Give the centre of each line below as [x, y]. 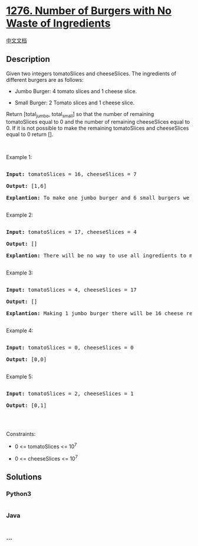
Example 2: [20, 215]
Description [28, 59]
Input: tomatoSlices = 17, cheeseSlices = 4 [72, 232]
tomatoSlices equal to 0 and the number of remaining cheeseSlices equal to [98, 121]
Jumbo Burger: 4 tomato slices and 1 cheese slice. [76, 91]
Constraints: [21, 434]
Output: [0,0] [27, 359]
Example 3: [20, 273]
